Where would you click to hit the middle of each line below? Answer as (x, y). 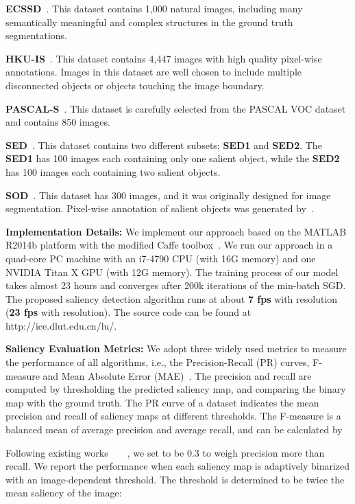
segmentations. (36, 35)
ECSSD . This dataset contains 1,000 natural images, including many (154, 8)
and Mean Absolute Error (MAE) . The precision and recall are (177, 375)
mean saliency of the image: (64, 493)
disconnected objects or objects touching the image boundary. (135, 85)
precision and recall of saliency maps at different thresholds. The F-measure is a (173, 416)
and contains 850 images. (58, 122)
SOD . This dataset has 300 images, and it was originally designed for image (168, 195)
